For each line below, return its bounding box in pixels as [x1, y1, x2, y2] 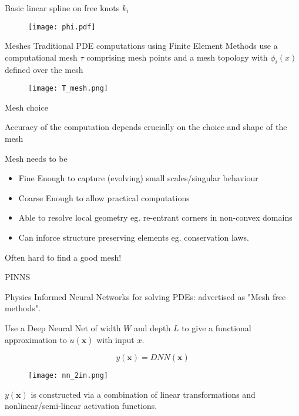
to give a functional [182, 322, 251, 334]
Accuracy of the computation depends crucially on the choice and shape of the [5, 121, 287, 133]
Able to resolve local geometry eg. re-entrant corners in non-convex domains [18, 211, 293, 224]
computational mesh [5, 51, 78, 63]
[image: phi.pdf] [28, 22, 96, 31]
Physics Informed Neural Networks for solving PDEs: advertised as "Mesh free [5, 290, 286, 302]
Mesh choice [5, 101, 48, 113]
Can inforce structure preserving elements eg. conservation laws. [18, 231, 249, 244]
